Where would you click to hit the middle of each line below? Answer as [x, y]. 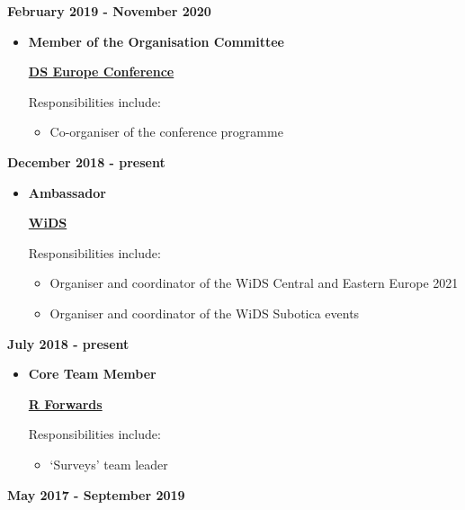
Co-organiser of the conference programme [166, 132]
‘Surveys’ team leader [109, 464]
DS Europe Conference [101, 72]
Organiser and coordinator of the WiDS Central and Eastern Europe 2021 [254, 283]
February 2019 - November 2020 [109, 11]
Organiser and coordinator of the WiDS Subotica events [205, 313]
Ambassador [67, 192]
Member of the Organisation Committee [156, 41]
